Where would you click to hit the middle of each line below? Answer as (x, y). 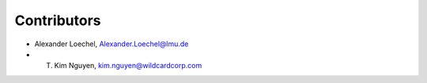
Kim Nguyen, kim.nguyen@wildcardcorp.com (128, 66)
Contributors (58, 20)
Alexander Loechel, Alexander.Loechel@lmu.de (111, 44)
